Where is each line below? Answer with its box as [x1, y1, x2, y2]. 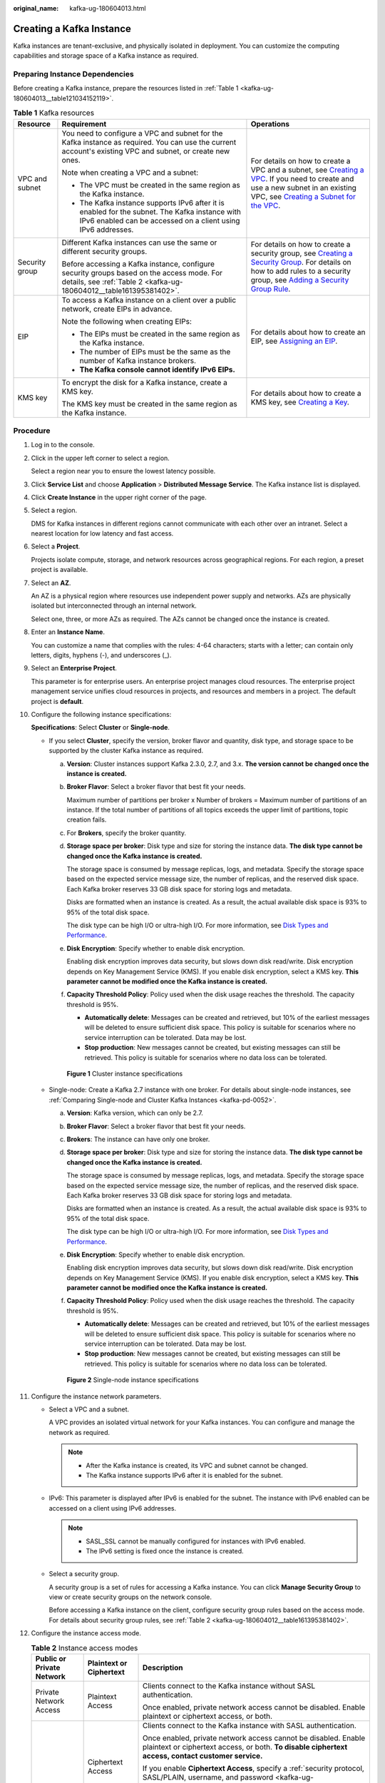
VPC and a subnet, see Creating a [250, 165, 364, 175]
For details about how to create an [250, 327, 366, 337]
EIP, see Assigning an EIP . [250, 336, 338, 346]
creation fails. [66, 815, 107, 824]
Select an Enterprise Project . [31, 664, 118, 673]
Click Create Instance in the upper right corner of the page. [31, 493, 207, 501]
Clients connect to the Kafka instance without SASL [142, 1681, 316, 1690]
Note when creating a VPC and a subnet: [61, 168, 199, 178]
